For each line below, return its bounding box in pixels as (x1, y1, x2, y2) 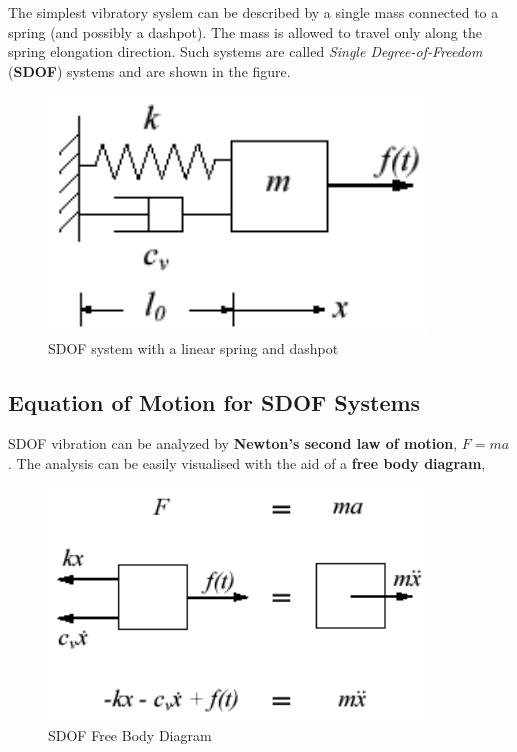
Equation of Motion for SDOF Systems (8, 386, 421, 417)
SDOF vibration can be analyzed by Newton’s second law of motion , (8, 433, 458, 454)
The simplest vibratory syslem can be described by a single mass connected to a (8, 2, 499, 22)
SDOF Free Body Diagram (48, 725, 212, 746)
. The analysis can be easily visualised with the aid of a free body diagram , (8, 453, 486, 474)
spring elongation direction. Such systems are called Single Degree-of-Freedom (8, 41, 483, 62)
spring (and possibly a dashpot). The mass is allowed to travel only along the (8, 21, 482, 42)
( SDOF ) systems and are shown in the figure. (8, 60, 291, 81)
